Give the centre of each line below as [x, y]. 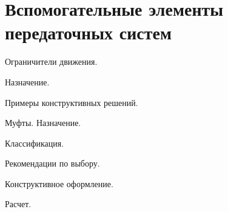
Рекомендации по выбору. [52, 163]
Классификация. [35, 143]
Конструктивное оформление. [59, 183]
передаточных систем [89, 32]
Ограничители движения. [51, 61]
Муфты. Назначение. [43, 123]
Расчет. [18, 204]
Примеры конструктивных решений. [72, 102]
